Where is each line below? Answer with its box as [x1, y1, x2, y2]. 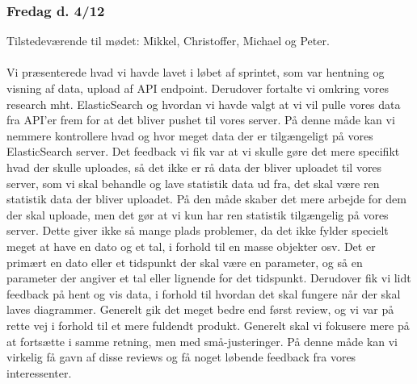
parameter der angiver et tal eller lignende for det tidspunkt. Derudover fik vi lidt [6, 269, 411, 286]
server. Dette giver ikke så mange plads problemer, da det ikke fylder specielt [6, 222, 389, 239]
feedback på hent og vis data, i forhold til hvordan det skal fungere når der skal [6, 285, 401, 302]
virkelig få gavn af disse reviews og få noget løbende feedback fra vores [6, 349, 356, 365]
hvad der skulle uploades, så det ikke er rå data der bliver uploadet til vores [6, 158, 382, 175]
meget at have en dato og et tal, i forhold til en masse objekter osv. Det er [6, 237, 376, 254]
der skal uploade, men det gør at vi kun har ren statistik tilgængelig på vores [6, 206, 389, 223]
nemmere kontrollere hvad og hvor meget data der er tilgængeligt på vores [6, 127, 373, 144]
